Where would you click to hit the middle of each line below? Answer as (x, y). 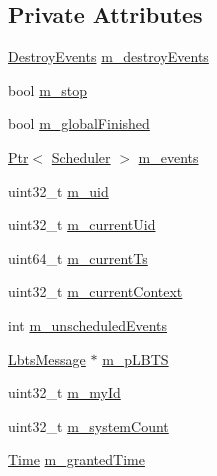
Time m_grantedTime (76, 459)
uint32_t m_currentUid (82, 224)
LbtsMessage (47, 358)
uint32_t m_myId (64, 392)
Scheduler (81, 156)
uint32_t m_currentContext (95, 291)
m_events (168, 156)
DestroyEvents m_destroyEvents (108, 56)
